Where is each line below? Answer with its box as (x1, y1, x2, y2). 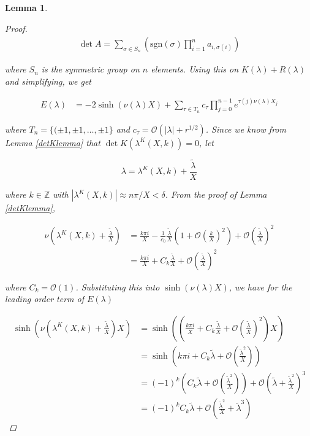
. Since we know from (205, 122, 286, 135)
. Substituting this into (75, 280, 160, 293)
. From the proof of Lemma (165, 188, 267, 200)
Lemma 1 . (5, 1, 48, 14)
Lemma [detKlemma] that (5, 136, 100, 149)
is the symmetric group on (41, 63, 140, 76)
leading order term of (5, 292, 85, 305)
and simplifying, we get (5, 74, 91, 87)
